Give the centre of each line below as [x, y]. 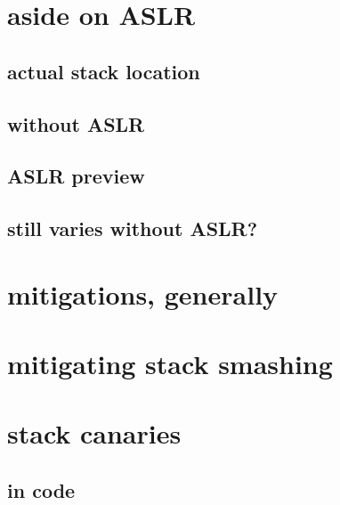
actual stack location [104, 71]
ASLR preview [76, 176]
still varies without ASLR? [133, 228]
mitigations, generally [143, 293]
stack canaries [94, 433]
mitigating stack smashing [170, 364]
